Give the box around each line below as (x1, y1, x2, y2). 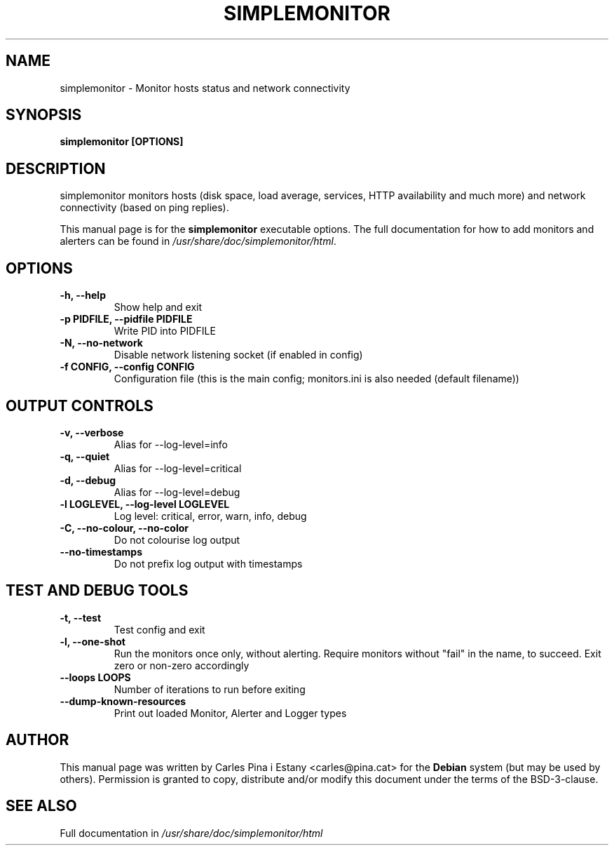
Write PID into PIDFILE (114, 325, 216, 337)
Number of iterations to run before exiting (114, 683, 306, 695)
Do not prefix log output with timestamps (114, 557, 303, 570)
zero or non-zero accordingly (114, 659, 250, 671)
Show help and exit (114, 301, 203, 314)
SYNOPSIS (6, 106, 82, 124)
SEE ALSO (6, 797, 77, 815)
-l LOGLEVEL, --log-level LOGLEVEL (60, 497, 230, 510)
